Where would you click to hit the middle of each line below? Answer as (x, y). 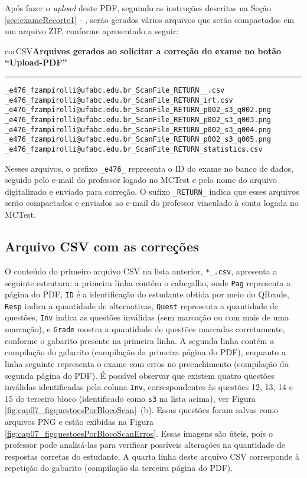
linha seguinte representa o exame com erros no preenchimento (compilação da (147, 363)
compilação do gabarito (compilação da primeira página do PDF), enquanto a (145, 352)
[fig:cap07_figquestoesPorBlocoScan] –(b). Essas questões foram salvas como (142, 410)
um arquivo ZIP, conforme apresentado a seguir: (92, 31)
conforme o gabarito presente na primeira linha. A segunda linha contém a (140, 340)
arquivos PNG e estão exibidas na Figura (79, 422)
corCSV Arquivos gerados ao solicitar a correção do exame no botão (143, 50)
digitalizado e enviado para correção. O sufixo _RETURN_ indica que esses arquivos (152, 191)
